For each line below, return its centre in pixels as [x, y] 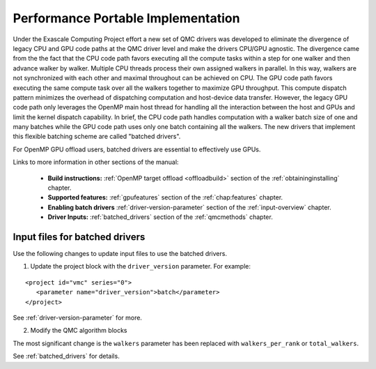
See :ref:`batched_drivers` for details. [66, 356]
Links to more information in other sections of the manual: [96, 162]
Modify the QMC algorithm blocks [79, 331]
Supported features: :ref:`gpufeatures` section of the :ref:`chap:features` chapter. [165, 197]
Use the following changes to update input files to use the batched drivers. [120, 254]
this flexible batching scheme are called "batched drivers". [97, 137]
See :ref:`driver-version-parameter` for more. [78, 318]
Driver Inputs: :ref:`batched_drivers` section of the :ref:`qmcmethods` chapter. [160, 217]
